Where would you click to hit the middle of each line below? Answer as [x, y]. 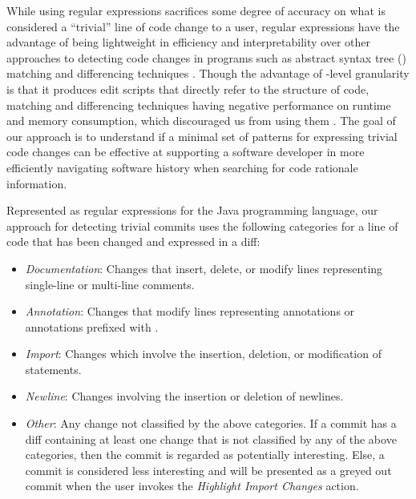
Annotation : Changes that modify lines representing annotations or [190, 311]
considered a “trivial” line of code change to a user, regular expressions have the [203, 26]
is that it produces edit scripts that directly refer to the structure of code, [188, 89]
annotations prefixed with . [92, 326]
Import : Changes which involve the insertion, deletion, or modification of [203, 354]
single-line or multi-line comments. [110, 284]
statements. [53, 369]
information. [37, 183]
